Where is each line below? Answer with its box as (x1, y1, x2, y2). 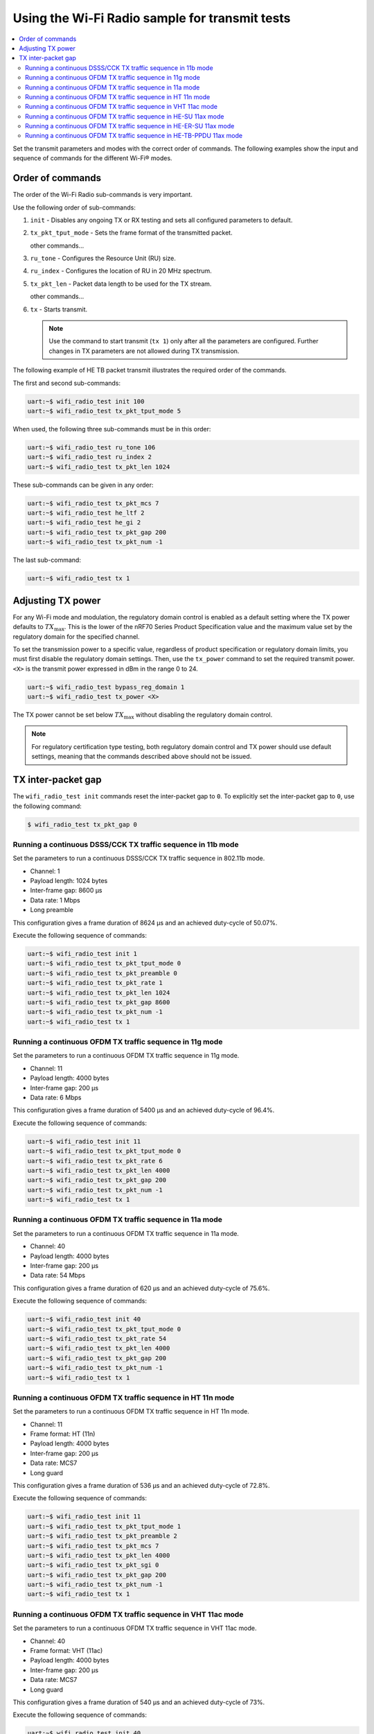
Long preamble (30, 906, 74, 914)
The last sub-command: (12, 556, 81, 565)
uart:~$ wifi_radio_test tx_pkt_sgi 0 (27, 1561, 159, 1569)
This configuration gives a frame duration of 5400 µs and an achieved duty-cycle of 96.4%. (12, 1106, 275, 1115)
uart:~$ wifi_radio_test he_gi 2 (27, 519, 141, 526)
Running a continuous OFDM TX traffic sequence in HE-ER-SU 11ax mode (25, 122, 235, 130)
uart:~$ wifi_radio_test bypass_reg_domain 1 (27, 683, 185, 691)
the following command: (12, 802, 82, 810)
